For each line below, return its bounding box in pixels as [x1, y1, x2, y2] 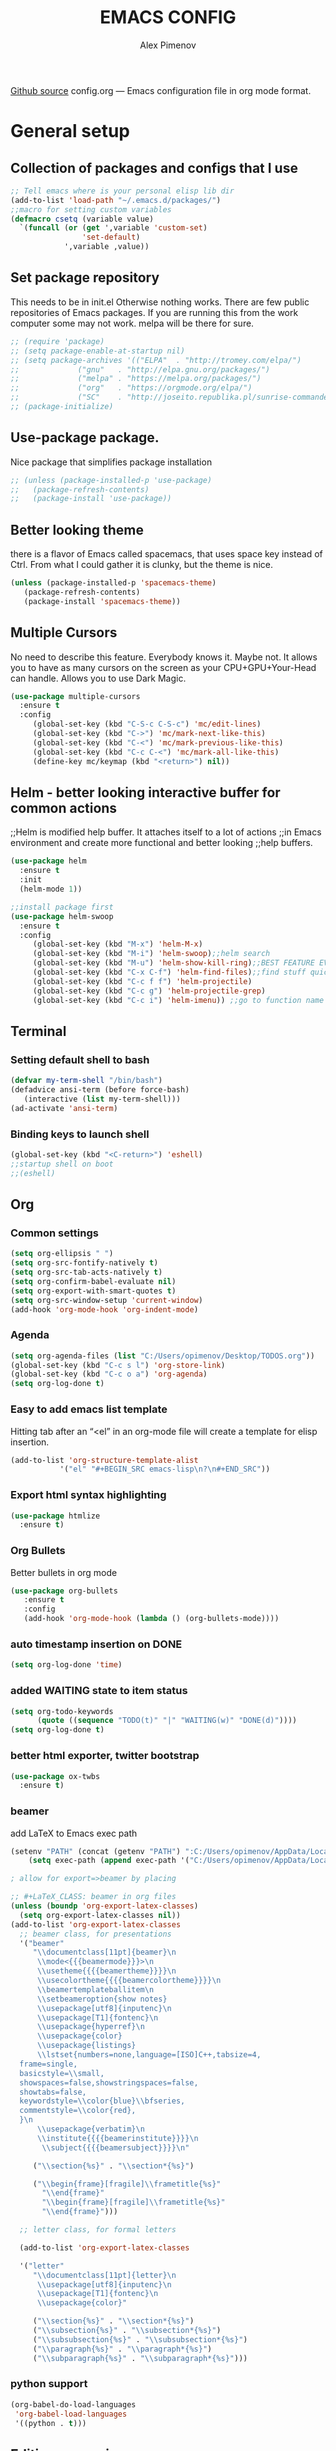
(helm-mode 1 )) [19, 884, 83, 894]
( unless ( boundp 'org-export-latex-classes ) [10, 1901, 199, 1911]
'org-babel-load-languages [14, 2409, 128, 2419]
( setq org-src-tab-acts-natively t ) [10, 1267, 163, 1278]
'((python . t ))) [14, 2418, 87, 2428]
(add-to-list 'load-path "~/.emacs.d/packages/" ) [10, 195, 222, 205]
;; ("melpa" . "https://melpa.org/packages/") [10, 374, 262, 384]
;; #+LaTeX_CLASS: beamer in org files [10, 1892, 177, 1902]
